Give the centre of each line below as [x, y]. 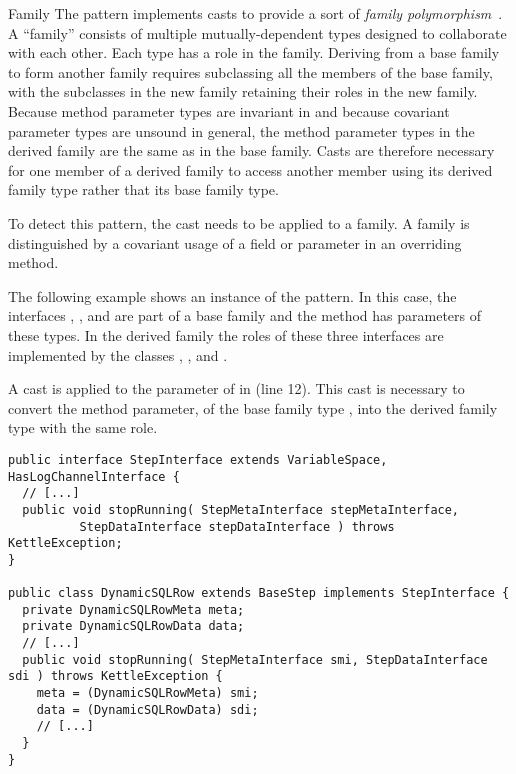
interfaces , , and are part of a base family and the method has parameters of [244, 315]
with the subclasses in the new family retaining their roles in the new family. [243, 91]
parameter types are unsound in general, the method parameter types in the [241, 130]
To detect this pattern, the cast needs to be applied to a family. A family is [239, 222]
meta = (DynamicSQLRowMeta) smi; [147, 693]
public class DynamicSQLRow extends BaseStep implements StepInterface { [259, 593]
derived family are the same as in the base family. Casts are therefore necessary [251, 150]
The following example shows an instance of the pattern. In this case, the [232, 295]
